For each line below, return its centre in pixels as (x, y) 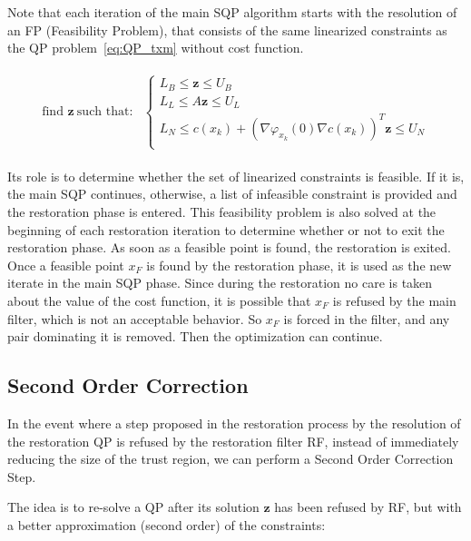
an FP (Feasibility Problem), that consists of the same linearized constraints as (227, 30)
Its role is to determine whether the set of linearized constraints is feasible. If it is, (236, 176)
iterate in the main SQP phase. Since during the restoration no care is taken (220, 283)
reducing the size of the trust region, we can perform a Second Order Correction (231, 459)
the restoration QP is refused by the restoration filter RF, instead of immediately (233, 441)
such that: (105, 112)
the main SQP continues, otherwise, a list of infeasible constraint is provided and (232, 194)
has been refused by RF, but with (368, 507)
